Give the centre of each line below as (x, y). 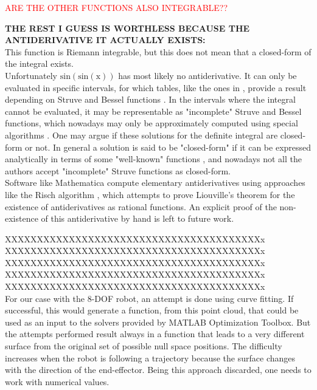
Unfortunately (31, 75)
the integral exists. (39, 63)
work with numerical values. (57, 381)
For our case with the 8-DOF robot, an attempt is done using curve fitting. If (149, 298)
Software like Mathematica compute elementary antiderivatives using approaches (155, 183)
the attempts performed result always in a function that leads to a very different (155, 334)
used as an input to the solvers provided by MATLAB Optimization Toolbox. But (158, 322)
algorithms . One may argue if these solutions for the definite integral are (141, 135)
